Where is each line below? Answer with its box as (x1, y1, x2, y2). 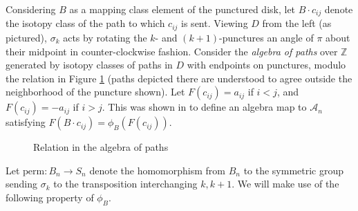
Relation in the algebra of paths (33, 140, 169, 154)
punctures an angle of (222, 30, 314, 44)
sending (6, 176, 37, 191)
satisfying (6, 115, 46, 129)
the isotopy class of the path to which (6, 16, 165, 30)
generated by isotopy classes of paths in (6, 57, 173, 72)
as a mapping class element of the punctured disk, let (69, 2, 296, 16)
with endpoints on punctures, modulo (187, 57, 346, 72)
